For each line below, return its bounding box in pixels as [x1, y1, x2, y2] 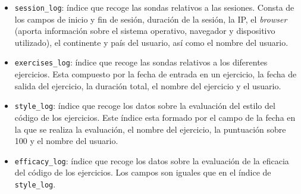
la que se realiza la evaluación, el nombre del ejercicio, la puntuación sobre [14, 123, 286, 135]
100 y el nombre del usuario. [14, 134, 118, 147]
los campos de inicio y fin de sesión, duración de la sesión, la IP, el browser [14, 12, 287, 25]
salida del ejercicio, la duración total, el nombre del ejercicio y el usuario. [14, 79, 281, 92]
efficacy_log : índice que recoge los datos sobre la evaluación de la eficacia [14, 154, 289, 167]
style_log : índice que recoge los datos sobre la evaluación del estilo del [14, 99, 275, 112]
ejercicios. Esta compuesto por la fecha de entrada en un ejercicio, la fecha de [14, 68, 297, 80]
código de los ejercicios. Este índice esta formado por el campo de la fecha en [14, 111, 296, 123]
